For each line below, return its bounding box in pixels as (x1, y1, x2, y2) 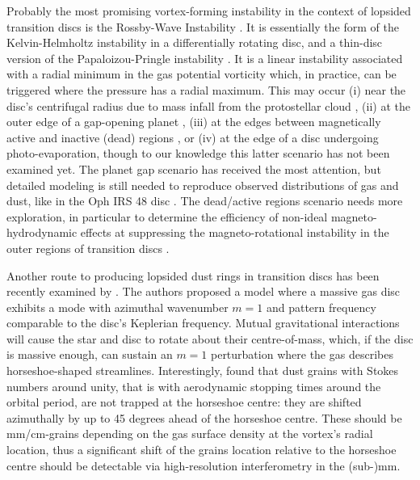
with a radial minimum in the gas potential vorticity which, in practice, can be (6, 65, 397, 82)
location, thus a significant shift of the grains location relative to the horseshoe (6, 441, 397, 458)
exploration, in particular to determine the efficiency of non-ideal (6, 208, 328, 225)
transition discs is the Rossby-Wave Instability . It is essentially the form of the (6, 18, 399, 35)
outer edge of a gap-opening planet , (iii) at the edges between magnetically (6, 113, 381, 130)
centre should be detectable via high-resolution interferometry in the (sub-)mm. (6, 457, 401, 474)
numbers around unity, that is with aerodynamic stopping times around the (6, 377, 381, 394)
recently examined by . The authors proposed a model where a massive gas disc (6, 283, 401, 300)
